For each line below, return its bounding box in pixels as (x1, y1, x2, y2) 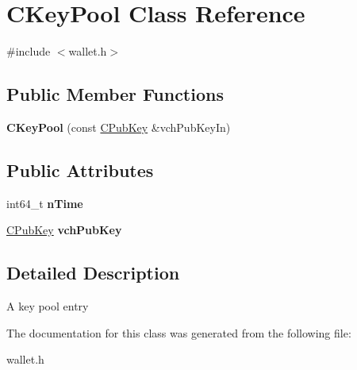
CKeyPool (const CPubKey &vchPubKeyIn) (6, 118, 231, 135)
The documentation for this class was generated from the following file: (6, 324, 351, 341)
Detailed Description (6, 260, 180, 285)
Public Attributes (6, 157, 154, 182)
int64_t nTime (6, 195, 83, 211)
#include (6, 43, 51, 60)
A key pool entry (6, 298, 89, 314)
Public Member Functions (6, 82, 224, 106)
